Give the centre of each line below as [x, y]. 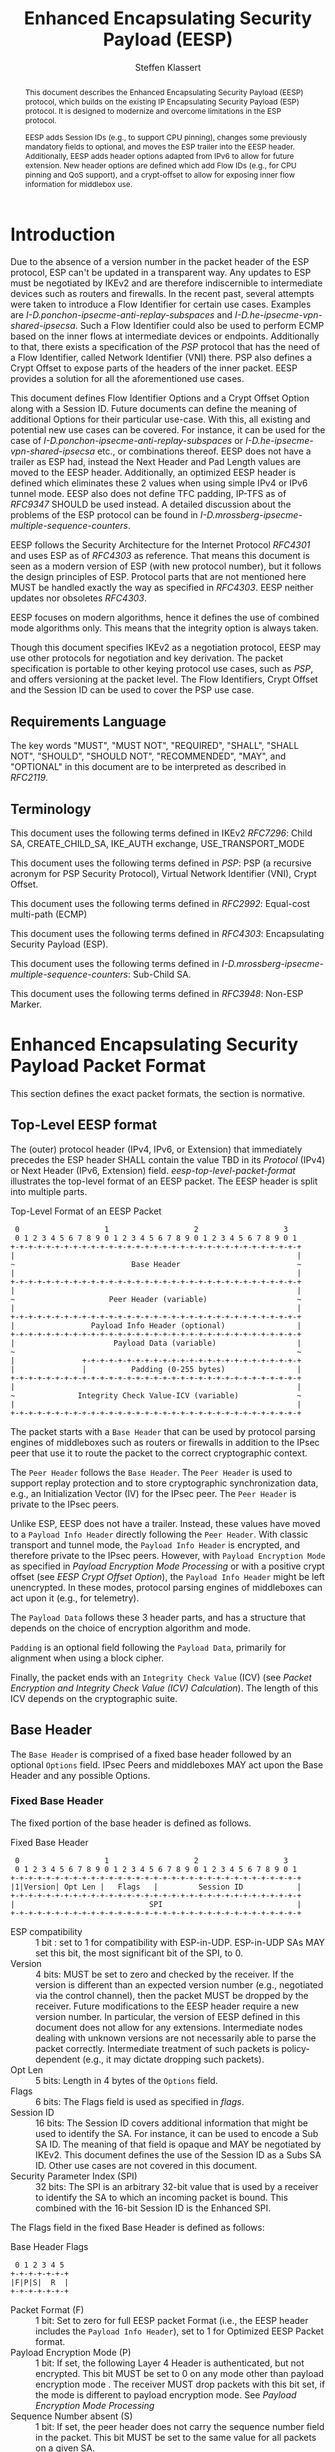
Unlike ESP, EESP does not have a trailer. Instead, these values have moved [165, 1523]
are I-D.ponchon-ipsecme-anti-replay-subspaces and [121, 315]
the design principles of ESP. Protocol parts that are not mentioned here [158, 577]
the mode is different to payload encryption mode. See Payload [166, 2394]
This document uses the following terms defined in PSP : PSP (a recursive [161, 863]
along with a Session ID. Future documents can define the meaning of [154, 409]
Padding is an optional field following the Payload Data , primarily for [148, 1647]
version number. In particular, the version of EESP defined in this [168, 2016]
